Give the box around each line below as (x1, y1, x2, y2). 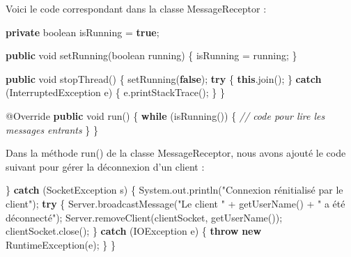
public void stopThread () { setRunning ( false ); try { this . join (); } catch (6, 71, 322, 86)
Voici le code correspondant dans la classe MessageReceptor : (6, 1, 267, 15)
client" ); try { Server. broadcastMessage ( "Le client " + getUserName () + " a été (6, 196, 345, 210)
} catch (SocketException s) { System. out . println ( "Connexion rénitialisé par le (6, 182, 343, 197)
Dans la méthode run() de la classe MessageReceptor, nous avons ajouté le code (6, 146, 346, 160)
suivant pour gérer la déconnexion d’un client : (6, 159, 205, 173)
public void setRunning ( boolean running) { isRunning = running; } (6, 48, 297, 63)
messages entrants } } (6, 122, 98, 137)
